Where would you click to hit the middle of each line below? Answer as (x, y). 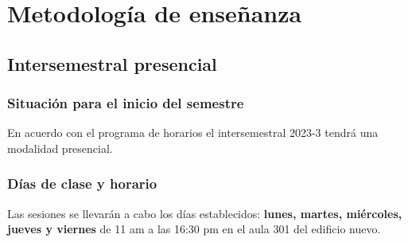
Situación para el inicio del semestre (126, 103)
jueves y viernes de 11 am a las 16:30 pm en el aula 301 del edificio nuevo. (194, 229)
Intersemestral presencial (112, 63)
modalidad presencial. (60, 148)
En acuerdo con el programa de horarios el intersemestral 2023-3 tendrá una (193, 133)
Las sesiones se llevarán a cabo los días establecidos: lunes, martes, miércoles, (205, 213)
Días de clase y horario (82, 183)
